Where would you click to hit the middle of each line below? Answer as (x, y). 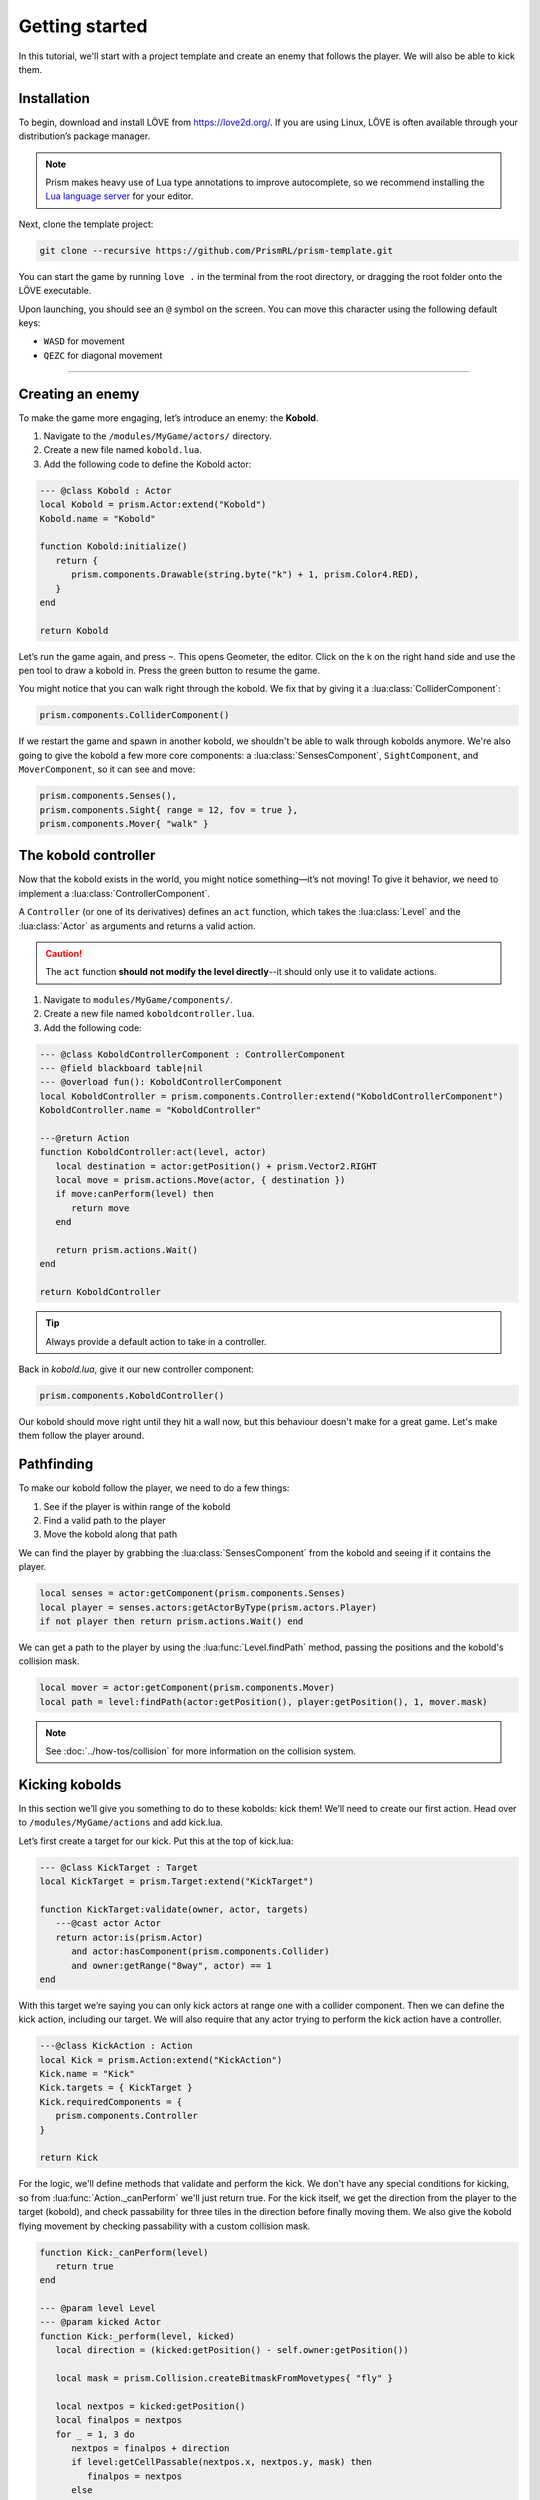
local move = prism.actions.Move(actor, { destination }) (200, 1180)
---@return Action (84, 1138)
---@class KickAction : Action (116, 2046)
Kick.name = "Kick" (87, 2074)
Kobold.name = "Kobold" (98, 518)
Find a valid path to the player (104, 1521)
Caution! (64, 954)
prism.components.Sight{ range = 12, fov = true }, (169, 809)
